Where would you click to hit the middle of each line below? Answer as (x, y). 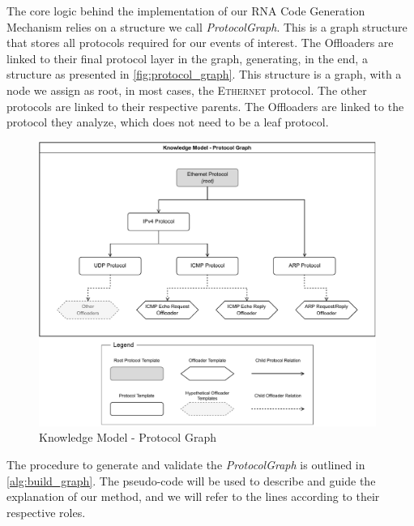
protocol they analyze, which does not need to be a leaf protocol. (168, 122)
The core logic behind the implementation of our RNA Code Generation (186, 11)
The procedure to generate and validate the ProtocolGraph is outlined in (186, 464)
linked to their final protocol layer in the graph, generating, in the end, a (187, 58)
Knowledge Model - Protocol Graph (128, 437)
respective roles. (46, 512)
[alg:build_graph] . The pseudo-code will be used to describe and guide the (191, 480)
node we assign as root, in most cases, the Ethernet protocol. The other (187, 90)
